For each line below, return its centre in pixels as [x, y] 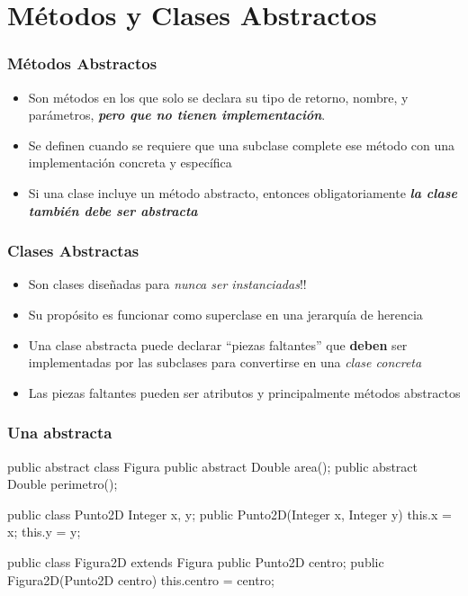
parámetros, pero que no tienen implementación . [177, 115]
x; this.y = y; [44, 532]
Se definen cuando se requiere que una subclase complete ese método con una [242, 144]
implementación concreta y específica [130, 163]
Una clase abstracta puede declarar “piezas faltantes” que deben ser [218, 344]
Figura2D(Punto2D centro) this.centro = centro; [141, 579]
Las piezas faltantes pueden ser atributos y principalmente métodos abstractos [244, 392]
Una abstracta [60, 433]
